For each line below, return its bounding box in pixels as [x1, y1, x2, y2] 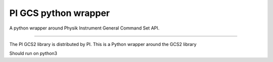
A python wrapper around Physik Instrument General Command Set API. [9, 25, 160, 31]
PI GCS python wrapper [9, 7, 110, 18]
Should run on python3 [9, 50, 58, 56]
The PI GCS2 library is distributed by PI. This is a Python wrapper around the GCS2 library [9, 41, 197, 47]
